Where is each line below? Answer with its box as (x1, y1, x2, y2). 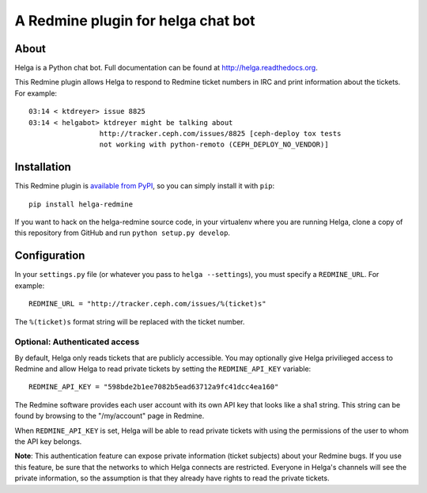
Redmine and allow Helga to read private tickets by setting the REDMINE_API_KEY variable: (14, 364, 312, 374)
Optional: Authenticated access (14, 336, 140, 347)
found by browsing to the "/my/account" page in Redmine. (14, 411, 205, 421)
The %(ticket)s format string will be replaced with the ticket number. (14, 317, 245, 326)
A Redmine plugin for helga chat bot (14, 12, 255, 29)
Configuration (14, 249, 85, 263)
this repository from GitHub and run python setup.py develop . (14, 228, 231, 237)
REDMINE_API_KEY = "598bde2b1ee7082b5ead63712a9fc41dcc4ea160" (28, 382, 279, 392)
